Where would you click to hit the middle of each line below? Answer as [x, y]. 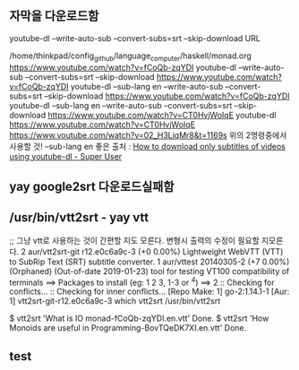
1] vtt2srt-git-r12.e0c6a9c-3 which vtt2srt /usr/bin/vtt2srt [115, 301]
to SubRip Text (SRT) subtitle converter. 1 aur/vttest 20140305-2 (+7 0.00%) [149, 262]
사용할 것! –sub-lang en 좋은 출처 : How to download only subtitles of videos [148, 146]
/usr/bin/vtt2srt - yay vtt [79, 218]
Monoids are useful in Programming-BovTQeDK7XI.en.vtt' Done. [128, 328]
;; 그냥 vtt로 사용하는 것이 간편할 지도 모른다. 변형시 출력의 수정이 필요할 [134, 240]
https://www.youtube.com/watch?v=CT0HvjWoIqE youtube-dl [162, 115]
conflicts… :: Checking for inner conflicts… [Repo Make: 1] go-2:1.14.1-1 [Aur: [149, 292]
